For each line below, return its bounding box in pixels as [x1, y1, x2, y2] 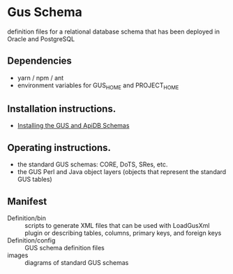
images [7, 251, 29, 259]
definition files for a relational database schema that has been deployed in [7, 27, 220, 36]
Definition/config [7, 236, 56, 245]
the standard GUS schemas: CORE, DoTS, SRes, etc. [17, 160, 168, 168]
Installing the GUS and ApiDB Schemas [17, 122, 130, 130]
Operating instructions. [7, 141, 112, 154]
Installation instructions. [7, 103, 116, 115]
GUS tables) [17, 175, 52, 184]
